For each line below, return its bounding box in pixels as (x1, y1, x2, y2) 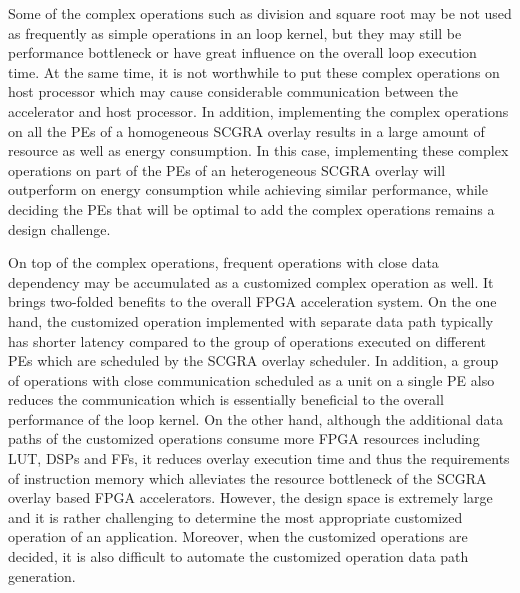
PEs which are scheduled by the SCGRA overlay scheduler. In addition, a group (8, 350, 499, 371)
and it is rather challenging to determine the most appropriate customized (8, 506, 463, 527)
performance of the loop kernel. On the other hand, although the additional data (8, 408, 503, 429)
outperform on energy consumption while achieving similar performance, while (8, 179, 488, 200)
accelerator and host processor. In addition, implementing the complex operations (8, 100, 509, 121)
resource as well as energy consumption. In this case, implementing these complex (8, 140, 509, 161)
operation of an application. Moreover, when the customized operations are (8, 526, 468, 547)
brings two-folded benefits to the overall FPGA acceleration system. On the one (8, 291, 497, 312)
